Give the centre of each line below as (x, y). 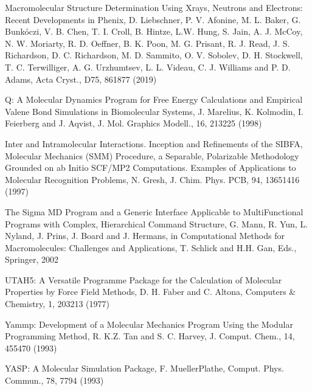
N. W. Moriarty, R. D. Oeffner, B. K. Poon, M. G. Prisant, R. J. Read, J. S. (147, 43)
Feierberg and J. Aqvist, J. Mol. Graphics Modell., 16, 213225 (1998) (133, 123)
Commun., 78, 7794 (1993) (54, 380)
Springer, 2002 (32, 259)
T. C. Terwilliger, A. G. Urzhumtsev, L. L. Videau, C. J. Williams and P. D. (148, 67)
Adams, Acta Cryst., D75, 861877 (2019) (81, 79)
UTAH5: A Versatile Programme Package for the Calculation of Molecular (144, 279)
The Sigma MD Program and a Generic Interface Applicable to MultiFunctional (154, 211)
